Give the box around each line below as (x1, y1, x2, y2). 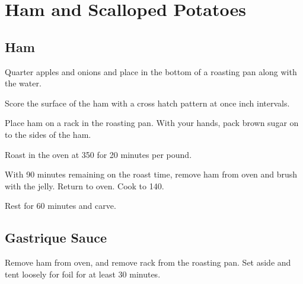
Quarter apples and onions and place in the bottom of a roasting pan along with (5, 65, 297, 78)
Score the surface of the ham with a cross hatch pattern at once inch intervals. (5, 96, 290, 109)
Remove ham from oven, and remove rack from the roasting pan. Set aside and (5, 256, 291, 269)
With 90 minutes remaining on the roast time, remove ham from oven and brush (5, 168, 298, 180)
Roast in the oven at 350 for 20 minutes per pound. (5, 148, 192, 160)
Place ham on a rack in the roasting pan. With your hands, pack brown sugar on (5, 117, 299, 129)
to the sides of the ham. (5, 128, 91, 140)
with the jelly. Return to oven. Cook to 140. (5, 179, 164, 192)
